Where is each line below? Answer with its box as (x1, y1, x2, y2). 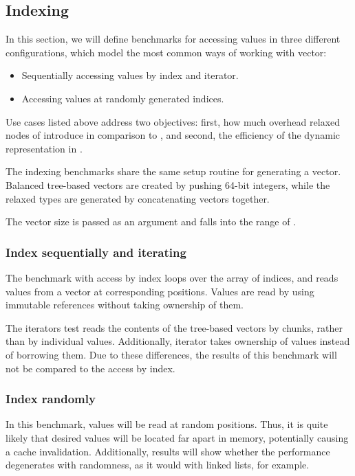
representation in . (6, 141, 83, 155)
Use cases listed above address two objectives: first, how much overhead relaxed (6, 114, 341, 128)
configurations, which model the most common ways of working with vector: (6, 45, 327, 59)
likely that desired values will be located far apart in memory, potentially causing (6, 430, 349, 444)
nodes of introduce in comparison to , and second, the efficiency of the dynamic (6, 128, 341, 142)
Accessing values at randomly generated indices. (21, 91, 224, 105)
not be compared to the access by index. (6, 361, 175, 375)
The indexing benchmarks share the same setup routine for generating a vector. (6, 164, 341, 179)
